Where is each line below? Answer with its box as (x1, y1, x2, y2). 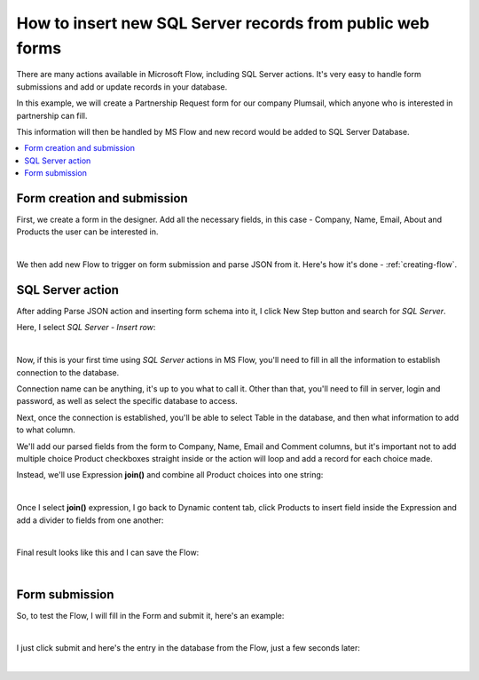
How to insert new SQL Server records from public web (16, 13, 430, 33)
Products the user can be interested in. (16, 226, 159, 237)
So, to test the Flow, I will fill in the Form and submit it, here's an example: (16, 610, 285, 621)
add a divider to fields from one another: (16, 515, 164, 526)
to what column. (16, 424, 75, 435)
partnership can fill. (16, 110, 88, 121)
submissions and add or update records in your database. (16, 81, 228, 92)
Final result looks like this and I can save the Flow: (16, 547, 200, 558)
